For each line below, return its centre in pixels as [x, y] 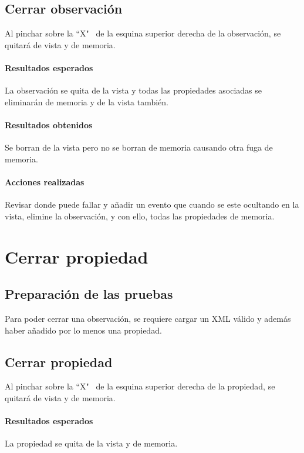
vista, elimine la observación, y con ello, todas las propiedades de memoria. [140, 216]
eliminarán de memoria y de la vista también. [87, 101]
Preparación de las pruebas [89, 294]
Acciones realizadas [45, 181]
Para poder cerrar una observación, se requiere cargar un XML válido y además [148, 318]
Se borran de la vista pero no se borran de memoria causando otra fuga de [139, 147]
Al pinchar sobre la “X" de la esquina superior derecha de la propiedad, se [140, 386]
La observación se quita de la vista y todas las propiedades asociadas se [134, 90]
